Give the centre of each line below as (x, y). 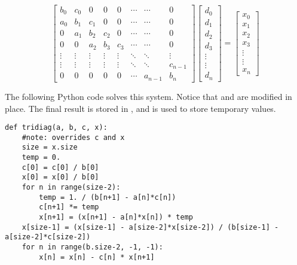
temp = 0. (41, 158)
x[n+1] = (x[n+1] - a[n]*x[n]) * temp (116, 217)
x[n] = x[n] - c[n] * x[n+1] (97, 257)
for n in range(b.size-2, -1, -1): (92, 247)
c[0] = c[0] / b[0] (60, 167)
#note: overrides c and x (73, 137)
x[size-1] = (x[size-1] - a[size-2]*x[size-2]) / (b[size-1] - (150, 227)
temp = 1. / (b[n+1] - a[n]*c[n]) (108, 197)
